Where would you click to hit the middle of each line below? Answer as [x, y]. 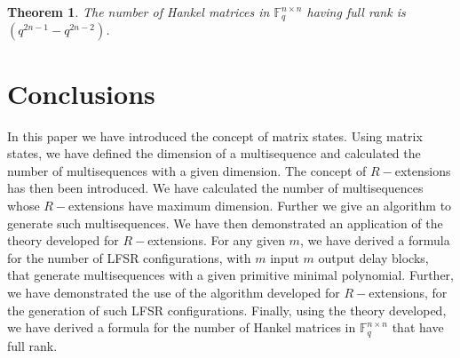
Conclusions [81, 93]
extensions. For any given [216, 240]
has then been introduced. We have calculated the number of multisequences [215, 188]
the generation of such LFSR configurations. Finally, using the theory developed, [227, 310]
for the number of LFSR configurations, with [129, 257]
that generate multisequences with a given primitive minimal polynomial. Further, [230, 275]
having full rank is [356, 12]
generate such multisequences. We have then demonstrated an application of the [225, 223]
